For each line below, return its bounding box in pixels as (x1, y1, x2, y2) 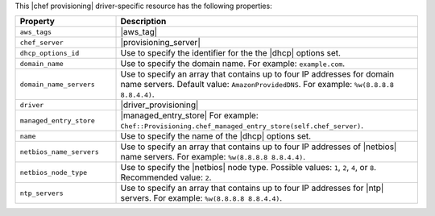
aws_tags (19, 27, 52, 36)
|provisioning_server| (120, 37, 201, 48)
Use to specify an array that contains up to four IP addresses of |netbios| (120, 141, 397, 152)
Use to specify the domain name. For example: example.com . (120, 58, 346, 69)
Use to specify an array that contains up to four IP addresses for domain (120, 69, 395, 80)
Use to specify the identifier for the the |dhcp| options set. (120, 48, 342, 59)
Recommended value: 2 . (120, 172, 212, 183)
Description (120, 16, 167, 27)
